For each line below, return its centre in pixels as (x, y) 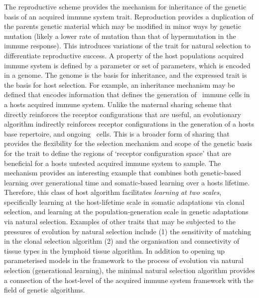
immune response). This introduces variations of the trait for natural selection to (127, 46)
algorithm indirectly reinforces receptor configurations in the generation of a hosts (129, 124)
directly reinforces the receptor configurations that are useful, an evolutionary (123, 114)
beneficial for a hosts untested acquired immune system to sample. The (113, 163)
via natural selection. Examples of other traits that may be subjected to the (120, 222)
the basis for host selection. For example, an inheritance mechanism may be (120, 84)
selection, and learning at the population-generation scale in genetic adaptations (126, 212)
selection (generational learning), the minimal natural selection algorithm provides (129, 270)
